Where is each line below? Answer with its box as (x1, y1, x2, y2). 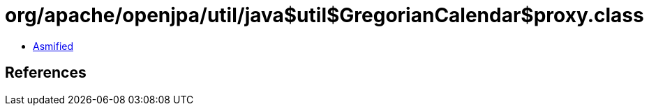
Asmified (33, 40, 74, 52)
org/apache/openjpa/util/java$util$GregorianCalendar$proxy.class (5, 3, 644, 27)
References (5, 64, 87, 82)
